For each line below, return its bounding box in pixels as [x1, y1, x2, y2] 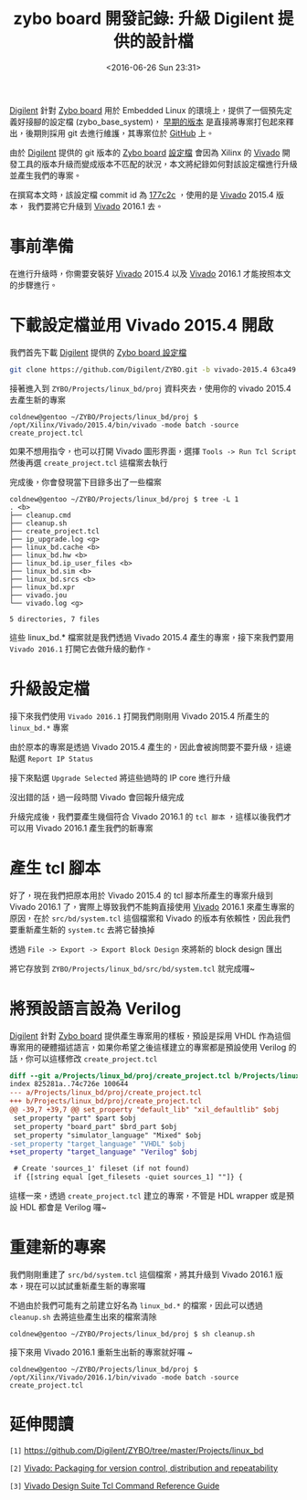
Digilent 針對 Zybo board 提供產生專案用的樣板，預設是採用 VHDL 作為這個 [9, 1030, 291, 1041]
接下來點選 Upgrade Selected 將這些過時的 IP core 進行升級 [9, 772, 231, 783]
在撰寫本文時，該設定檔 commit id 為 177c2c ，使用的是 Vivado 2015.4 [9, 189, 274, 200]
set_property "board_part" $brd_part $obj [13, 1122, 178, 1131]
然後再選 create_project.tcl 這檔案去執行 [9, 457, 168, 468]
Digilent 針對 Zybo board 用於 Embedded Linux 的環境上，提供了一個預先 [9, 104, 285, 115]
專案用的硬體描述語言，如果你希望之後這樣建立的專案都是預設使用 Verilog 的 [9, 1041, 297, 1052]
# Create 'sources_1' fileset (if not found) [13, 1164, 190, 1174]
